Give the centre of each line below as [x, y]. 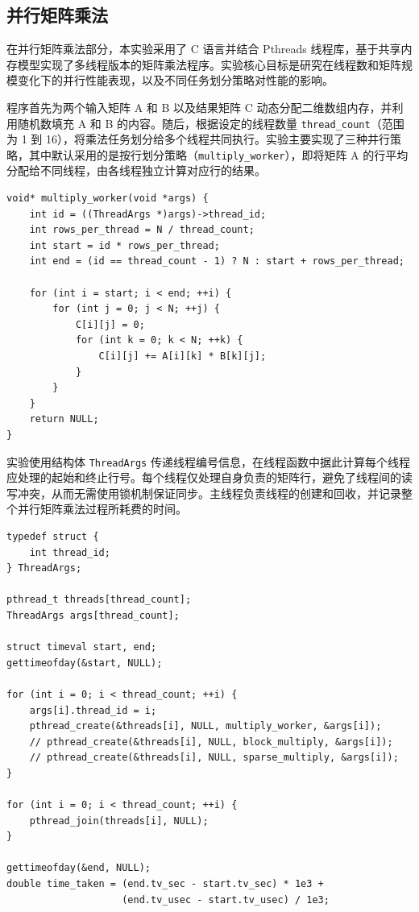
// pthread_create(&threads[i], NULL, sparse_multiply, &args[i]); [214, 758]
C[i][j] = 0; [110, 324]
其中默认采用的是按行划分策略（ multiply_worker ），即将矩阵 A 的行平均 [218, 154]
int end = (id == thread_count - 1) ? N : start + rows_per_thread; [217, 261]
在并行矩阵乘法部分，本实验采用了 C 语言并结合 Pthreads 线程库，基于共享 [204, 49]
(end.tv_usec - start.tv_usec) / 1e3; [226, 900]
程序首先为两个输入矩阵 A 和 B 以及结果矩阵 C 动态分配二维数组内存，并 [199, 107]
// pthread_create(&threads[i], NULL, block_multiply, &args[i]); [211, 742]
